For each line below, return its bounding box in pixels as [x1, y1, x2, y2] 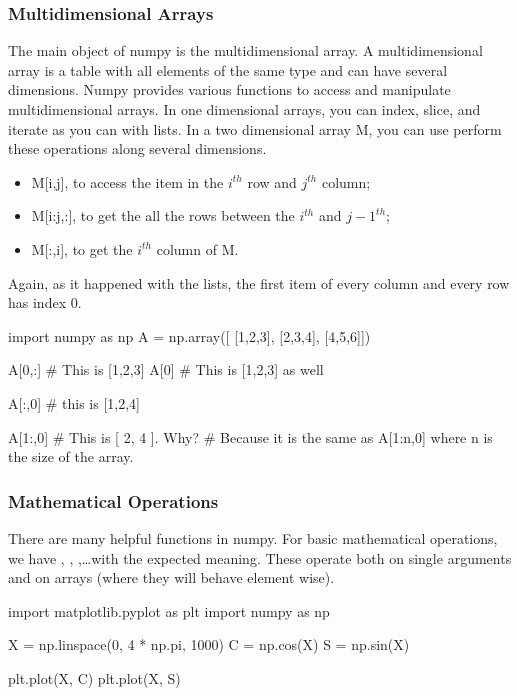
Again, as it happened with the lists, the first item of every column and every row [8, 272, 510, 293]
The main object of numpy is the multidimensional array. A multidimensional [8, 40, 483, 61]
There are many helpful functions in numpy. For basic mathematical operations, [8, 527, 498, 548]
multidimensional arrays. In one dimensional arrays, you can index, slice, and [8, 99, 481, 119]
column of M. [156, 238, 239, 259]
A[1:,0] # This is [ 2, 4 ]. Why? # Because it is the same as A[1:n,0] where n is [8, 426, 493, 447]
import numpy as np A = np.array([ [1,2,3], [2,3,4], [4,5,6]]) [8, 325, 371, 346]
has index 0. [8, 292, 82, 313]
